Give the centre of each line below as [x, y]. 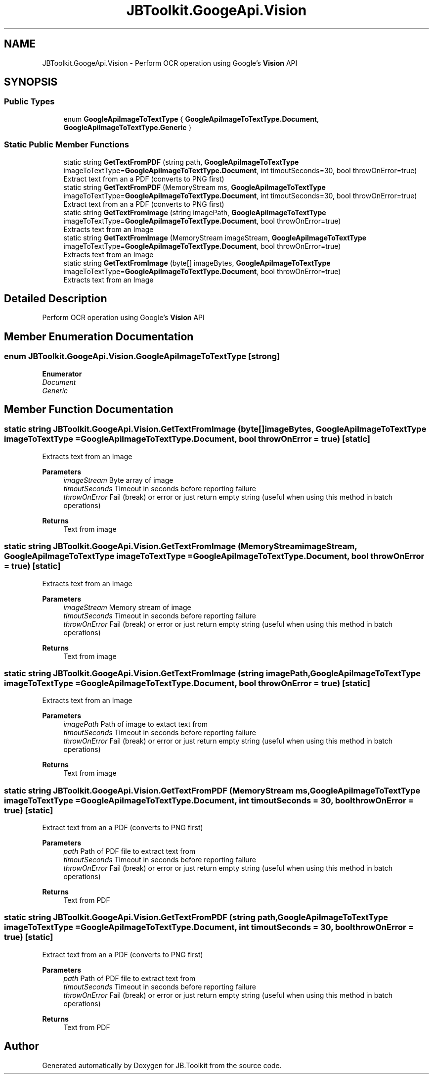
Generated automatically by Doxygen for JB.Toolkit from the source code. [162, 1065]
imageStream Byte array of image [118, 480]
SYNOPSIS [31, 82]
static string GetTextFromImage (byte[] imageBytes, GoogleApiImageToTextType [197, 263]
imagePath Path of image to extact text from [136, 724]
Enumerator [62, 374]
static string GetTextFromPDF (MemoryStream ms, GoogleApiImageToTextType [195, 187]
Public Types [29, 102]
